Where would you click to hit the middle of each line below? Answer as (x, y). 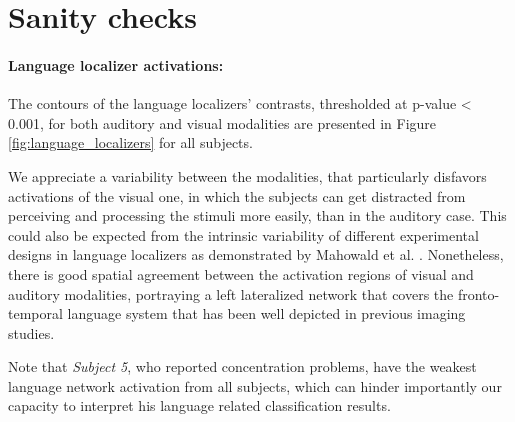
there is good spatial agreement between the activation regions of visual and (241, 273)
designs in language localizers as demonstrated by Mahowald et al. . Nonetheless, (256, 254)
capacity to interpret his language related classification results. (199, 405)
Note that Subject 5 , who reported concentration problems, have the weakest (242, 366)
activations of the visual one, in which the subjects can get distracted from (237, 195)
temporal (35, 313)
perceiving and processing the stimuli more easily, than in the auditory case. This (257, 215)
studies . (31, 332)
